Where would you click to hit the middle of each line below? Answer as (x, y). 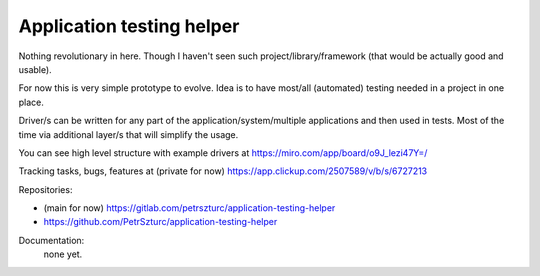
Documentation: (51, 240)
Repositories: (45, 189)
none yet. (63, 254)
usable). (35, 69)
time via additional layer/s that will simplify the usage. (128, 134)
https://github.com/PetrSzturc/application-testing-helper (160, 222)
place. (31, 102)
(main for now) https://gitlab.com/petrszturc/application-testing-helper (189, 208)
